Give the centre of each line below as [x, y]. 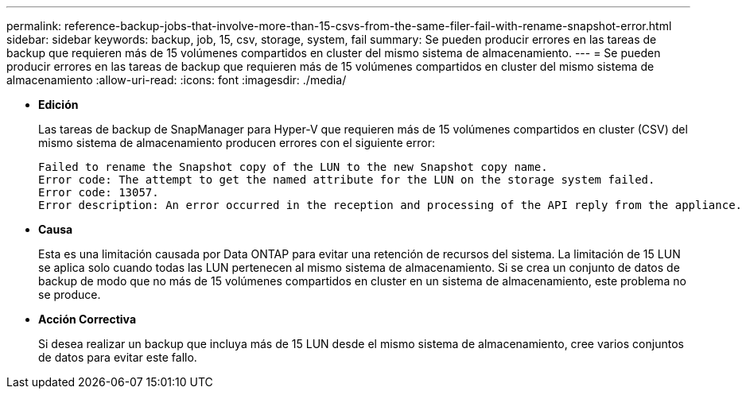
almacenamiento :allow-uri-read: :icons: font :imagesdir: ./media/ [177, 80]
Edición [58, 105]
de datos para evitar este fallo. [118, 357]
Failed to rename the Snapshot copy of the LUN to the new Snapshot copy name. [293, 167]
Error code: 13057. [99, 192]
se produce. [70, 294]
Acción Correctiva [87, 319]
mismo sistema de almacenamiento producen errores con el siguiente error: [237, 143]
